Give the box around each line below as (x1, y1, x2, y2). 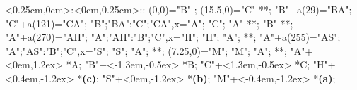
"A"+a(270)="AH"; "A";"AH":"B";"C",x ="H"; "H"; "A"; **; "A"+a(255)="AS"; (5, 30, 341, 44)
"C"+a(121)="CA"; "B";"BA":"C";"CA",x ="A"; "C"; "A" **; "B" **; (5, 15, 293, 30)
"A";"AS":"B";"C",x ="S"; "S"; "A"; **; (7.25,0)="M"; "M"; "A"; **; (5, 43, 287, 58)
